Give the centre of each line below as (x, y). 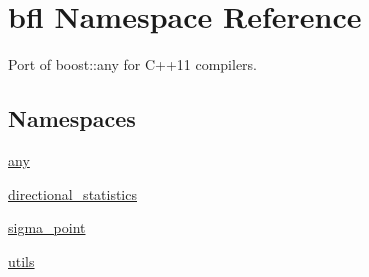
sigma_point (47, 227)
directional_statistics (72, 193)
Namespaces (72, 118)
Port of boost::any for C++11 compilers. (132, 64)
